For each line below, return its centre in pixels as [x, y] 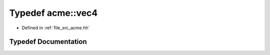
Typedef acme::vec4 [53, 13]
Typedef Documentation [48, 42]
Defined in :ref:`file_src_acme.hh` [56, 28]
